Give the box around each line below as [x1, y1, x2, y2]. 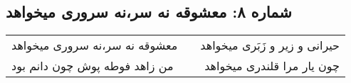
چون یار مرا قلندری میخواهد [204, 57, 340, 74]
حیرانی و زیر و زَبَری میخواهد [200, 37, 340, 54]
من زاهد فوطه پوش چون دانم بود [11, 57, 174, 74]
